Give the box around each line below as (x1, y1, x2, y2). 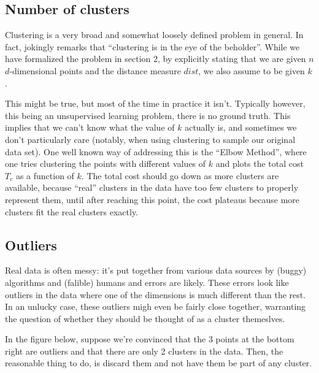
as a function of (15, 169, 74, 182)
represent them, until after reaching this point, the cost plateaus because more (5, 193, 300, 206)
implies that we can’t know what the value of (5, 121, 175, 134)
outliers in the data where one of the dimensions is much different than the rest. (5, 288, 306, 301)
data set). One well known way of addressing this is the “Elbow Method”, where (5, 145, 307, 158)
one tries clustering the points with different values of (5, 157, 206, 170)
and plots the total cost (215, 157, 304, 170)
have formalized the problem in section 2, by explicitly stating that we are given (5, 52, 306, 65)
